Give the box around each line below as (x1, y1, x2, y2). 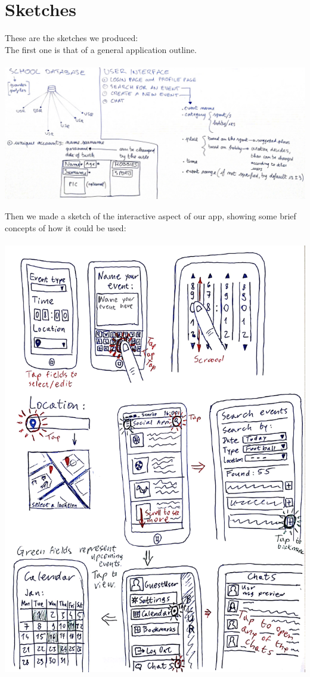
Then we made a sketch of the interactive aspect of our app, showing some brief (5, 209, 296, 222)
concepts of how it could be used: (5, 221, 126, 234)
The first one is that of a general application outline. (5, 43, 197, 55)
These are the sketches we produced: (5, 32, 138, 44)
